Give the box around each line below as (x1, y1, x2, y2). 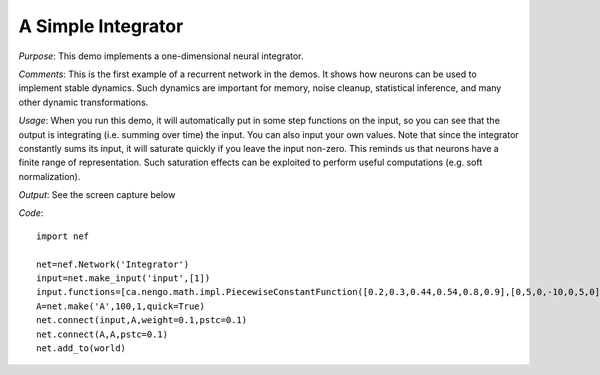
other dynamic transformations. (18, 96, 149, 108)
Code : (18, 207, 44, 219)
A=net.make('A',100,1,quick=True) (36, 300, 205, 312)
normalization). (18, 170, 81, 182)
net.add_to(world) (36, 342, 127, 354)
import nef (36, 230, 90, 242)
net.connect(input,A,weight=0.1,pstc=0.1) (36, 315, 248, 326)
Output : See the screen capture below (18, 189, 176, 201)
